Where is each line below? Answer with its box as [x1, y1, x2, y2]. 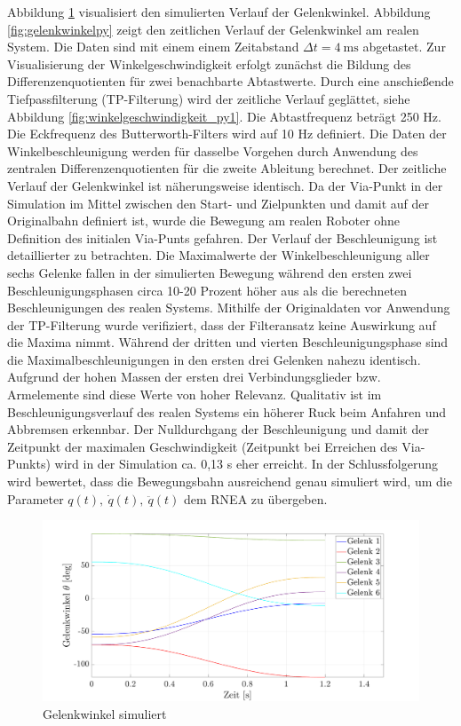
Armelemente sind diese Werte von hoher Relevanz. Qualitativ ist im [7, 385, 382, 404]
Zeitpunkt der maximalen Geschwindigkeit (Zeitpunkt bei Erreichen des [7, 437, 398, 455]
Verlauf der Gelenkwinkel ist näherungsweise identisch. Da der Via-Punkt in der [7, 176, 443, 194]
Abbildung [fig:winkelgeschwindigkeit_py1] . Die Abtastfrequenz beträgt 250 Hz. [7, 107, 441, 125]
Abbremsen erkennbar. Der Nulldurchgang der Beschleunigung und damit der [7, 420, 429, 438]
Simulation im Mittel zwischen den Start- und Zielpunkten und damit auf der [7, 193, 430, 212]
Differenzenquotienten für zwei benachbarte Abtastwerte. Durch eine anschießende [7, 72, 454, 91]
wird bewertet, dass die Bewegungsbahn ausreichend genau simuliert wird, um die [7, 472, 452, 491]
